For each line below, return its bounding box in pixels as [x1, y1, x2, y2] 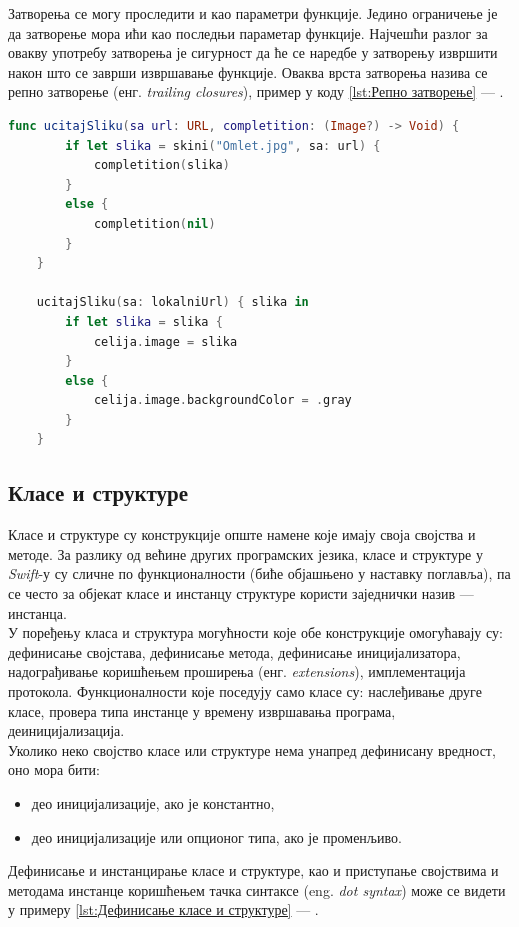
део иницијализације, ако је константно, [31, 792, 275, 813]
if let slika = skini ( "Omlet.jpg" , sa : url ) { [65, 138, 381, 153]
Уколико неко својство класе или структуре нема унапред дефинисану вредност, [8, 739, 496, 760]
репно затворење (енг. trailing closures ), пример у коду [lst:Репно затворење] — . [8, 81, 504, 102]
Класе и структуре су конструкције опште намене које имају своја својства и [8, 524, 476, 545]
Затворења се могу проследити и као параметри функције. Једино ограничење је [8, 3, 498, 23]
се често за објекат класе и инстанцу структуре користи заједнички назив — [8, 583, 474, 604]
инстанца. [8, 602, 67, 623]
